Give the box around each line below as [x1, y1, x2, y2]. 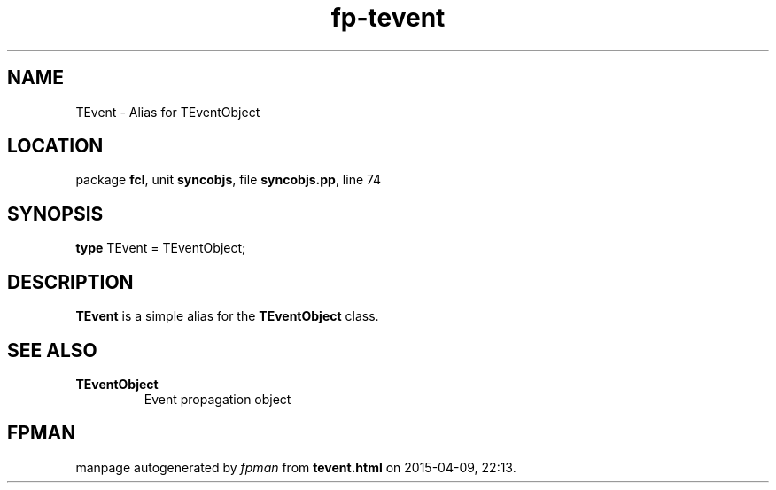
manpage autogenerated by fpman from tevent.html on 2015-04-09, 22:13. [75, 459, 516, 475]
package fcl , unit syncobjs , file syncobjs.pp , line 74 [75, 172, 382, 188]
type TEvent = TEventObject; [75, 240, 246, 256]
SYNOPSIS [7, 202, 104, 225]
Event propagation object [144, 391, 291, 407]
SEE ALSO [7, 338, 97, 362]
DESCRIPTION [7, 270, 134, 293]
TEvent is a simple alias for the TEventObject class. [75, 308, 379, 324]
